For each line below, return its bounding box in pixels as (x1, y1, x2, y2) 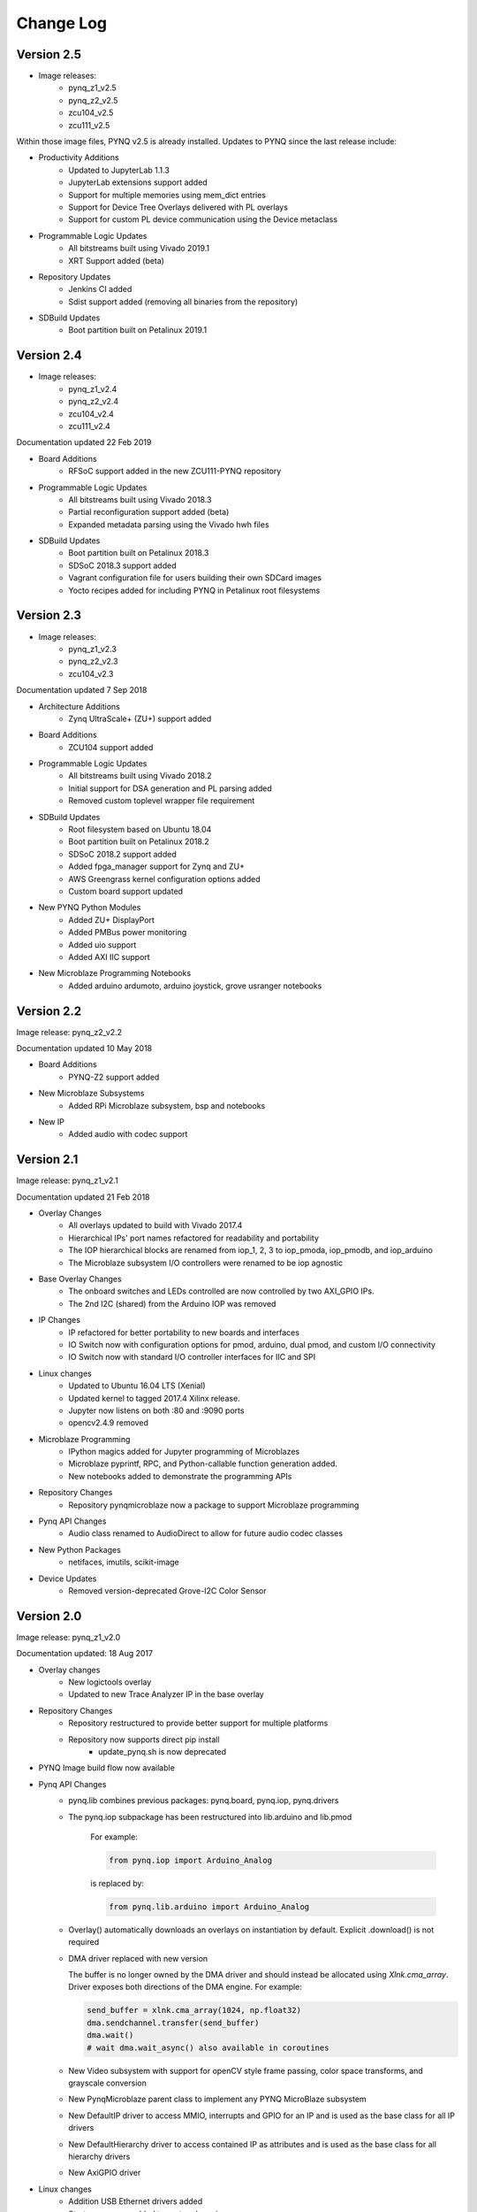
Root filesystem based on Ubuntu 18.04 (68, 824, 212, 835)
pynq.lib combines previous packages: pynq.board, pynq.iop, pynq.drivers (68, 1795, 339, 1806)
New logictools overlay (68, 1677, 152, 1687)
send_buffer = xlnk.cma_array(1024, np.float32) (87, 2005, 302, 2016)
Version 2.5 (16, 47, 82, 62)
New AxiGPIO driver (68, 2168, 141, 2178)
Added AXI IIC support (68, 951, 150, 962)
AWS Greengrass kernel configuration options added (68, 873, 261, 884)
